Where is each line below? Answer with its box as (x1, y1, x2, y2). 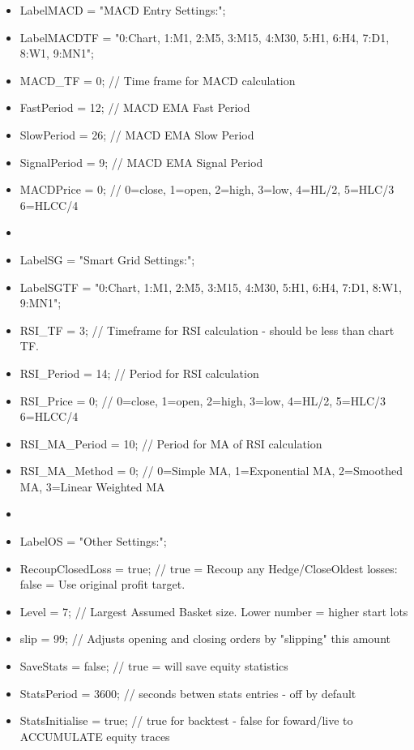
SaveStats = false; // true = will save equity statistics (19, 658, 288, 675)
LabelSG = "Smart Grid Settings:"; (19, 251, 195, 268)
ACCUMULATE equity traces (19, 727, 170, 744)
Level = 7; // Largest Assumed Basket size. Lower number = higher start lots (19, 602, 408, 619)
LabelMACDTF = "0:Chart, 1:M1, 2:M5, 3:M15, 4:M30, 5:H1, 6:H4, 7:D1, (19, 28, 390, 45)
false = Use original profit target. (19, 576, 186, 593)
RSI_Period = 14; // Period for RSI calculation (19, 364, 259, 381)
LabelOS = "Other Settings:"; (19, 533, 167, 550)
